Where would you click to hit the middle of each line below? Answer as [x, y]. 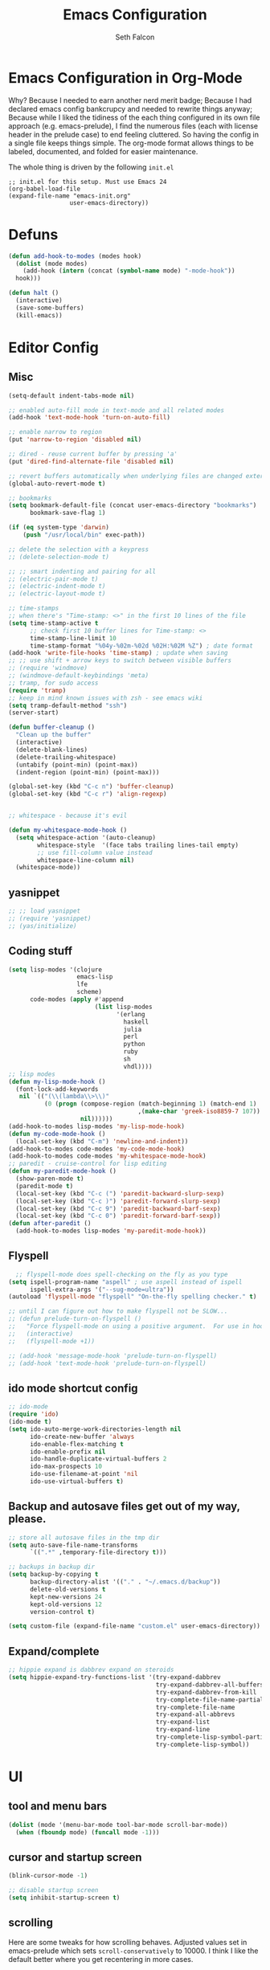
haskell [136, 1022]
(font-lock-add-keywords [57, 1089]
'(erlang [131, 1014]
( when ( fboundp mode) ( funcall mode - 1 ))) [88, 1832]
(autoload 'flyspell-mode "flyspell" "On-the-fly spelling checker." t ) [133, 1297]
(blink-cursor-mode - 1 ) [48, 1876]
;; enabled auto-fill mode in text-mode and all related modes [117, 410]
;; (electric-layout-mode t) [57, 594]
